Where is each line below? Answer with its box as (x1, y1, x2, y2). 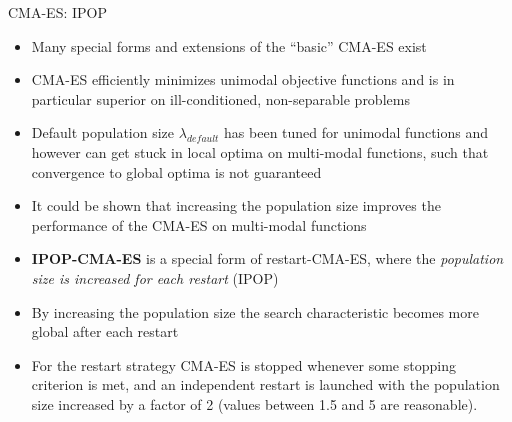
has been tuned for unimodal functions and (224, 122, 488, 143)
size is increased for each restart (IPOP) (31, 267, 279, 288)
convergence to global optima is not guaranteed (31, 161, 322, 182)
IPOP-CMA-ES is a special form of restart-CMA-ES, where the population (31, 248, 504, 269)
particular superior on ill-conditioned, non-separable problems (31, 88, 410, 109)
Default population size (31, 122, 175, 143)
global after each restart (31, 321, 179, 342)
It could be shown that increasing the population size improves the (31, 195, 441, 216)
